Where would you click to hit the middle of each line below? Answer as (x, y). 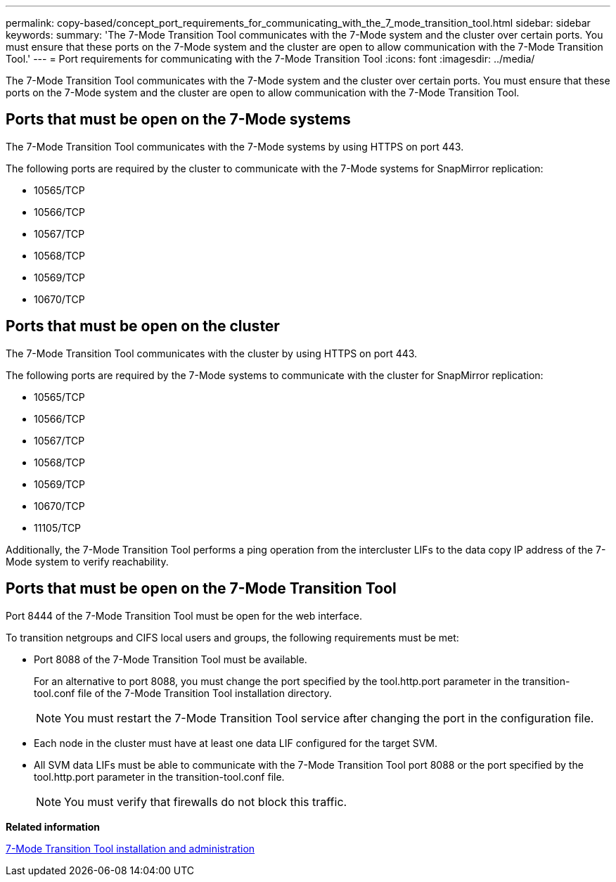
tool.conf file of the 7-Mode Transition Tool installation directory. (183, 693)
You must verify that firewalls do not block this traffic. (206, 801)
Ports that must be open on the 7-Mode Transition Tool (201, 589)
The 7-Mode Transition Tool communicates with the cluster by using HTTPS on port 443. (212, 353)
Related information (53, 826)
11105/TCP (58, 528)
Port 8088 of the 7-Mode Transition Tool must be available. (171, 659)
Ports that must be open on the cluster (143, 326)
